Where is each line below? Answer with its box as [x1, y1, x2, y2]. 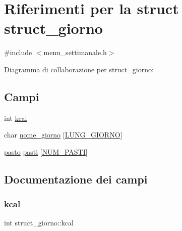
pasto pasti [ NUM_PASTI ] [4, 146, 88, 157]
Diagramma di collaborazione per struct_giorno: [4, 64, 154, 74]
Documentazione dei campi [4, 171, 148, 187]
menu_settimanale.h [43, 47, 107, 58]
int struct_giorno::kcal [4, 217, 74, 228]
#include [4, 47, 32, 58]
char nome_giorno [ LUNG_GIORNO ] [4, 129, 123, 140]
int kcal [4, 112, 27, 123]
